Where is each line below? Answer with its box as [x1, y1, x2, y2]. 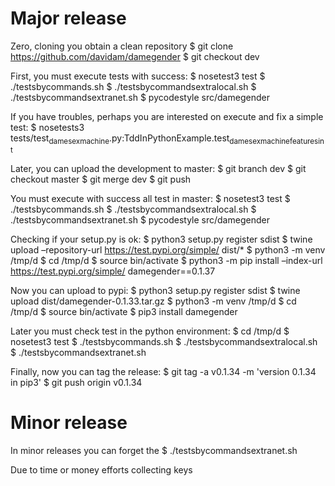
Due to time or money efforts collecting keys [10, 463, 193, 476]
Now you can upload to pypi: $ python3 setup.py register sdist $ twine [10, 284, 301, 296]
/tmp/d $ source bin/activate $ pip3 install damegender [10, 305, 238, 317]
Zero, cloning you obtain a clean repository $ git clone [10, 40, 234, 52]
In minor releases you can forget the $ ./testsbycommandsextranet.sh [10, 444, 298, 456]
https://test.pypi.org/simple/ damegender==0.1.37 [10, 265, 216, 277]
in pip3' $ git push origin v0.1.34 [10, 376, 143, 388]
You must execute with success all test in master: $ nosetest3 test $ [10, 192, 291, 204]
